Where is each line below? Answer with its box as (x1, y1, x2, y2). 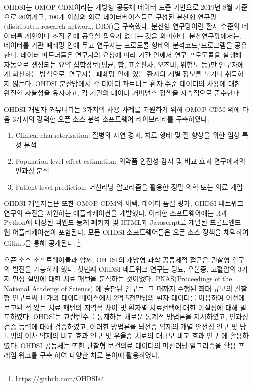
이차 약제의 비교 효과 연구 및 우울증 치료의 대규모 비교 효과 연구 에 (25, 331, 228, 341)
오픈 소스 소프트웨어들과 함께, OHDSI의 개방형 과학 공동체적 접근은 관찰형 (4, 254, 230, 264)
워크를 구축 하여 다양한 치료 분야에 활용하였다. (18, 350, 160, 360)
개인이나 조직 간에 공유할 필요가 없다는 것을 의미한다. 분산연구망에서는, (25, 30, 241, 40)
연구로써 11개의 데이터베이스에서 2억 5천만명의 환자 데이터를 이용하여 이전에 (12, 293, 245, 303)
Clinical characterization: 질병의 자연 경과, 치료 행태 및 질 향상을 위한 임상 (15, 130, 240, 140)
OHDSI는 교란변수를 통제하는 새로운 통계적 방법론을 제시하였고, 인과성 (33, 312, 249, 322)
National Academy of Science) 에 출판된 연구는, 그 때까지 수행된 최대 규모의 (4, 283, 233, 293)
